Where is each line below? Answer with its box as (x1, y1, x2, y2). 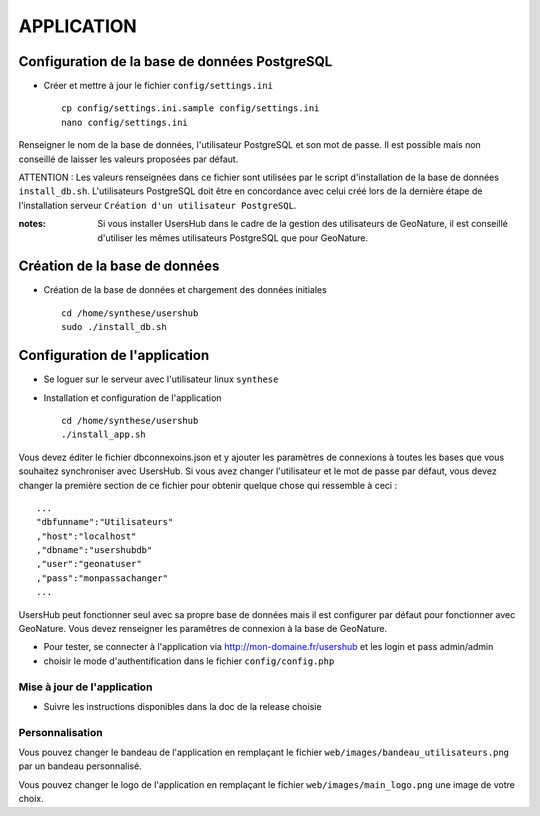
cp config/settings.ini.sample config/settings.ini (61, 103, 320, 114)
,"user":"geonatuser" (36, 558, 142, 570)
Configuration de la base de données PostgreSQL (18, 53, 333, 70)
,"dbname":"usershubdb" (36, 545, 153, 556)
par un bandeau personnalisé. (18, 760, 142, 772)
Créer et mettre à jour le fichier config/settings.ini (43, 80, 274, 92)
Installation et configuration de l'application (43, 391, 222, 404)
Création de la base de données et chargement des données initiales (43, 284, 327, 296)
